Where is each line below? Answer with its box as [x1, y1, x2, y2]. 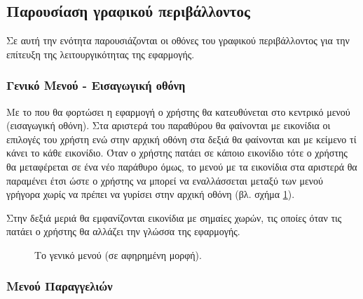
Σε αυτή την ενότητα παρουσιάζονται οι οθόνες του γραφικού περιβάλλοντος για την [6, 33, 350, 48]
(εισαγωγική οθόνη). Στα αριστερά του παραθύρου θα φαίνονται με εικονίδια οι [6, 118, 331, 133]
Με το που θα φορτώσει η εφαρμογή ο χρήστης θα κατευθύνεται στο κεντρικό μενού [6, 104, 350, 119]
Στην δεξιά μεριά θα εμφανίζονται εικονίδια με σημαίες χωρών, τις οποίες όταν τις [6, 210, 342, 225]
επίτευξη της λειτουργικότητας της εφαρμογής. [6, 46, 195, 61]
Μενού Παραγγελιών [6, 277, 113, 295]
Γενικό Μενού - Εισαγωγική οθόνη [6, 77, 186, 94]
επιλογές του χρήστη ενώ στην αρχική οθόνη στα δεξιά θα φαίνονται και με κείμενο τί [6, 131, 357, 146]
